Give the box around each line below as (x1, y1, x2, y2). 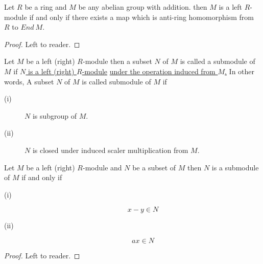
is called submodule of (82, 76, 151, 86)
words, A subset (4, 76, 54, 86)
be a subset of (132, 162, 176, 172)
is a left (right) (28, 65, 75, 76)
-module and (82, 162, 122, 172)
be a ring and (25, 2, 67, 12)
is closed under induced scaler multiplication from (32, 144, 188, 155)
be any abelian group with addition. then (78, 2, 207, 12)
